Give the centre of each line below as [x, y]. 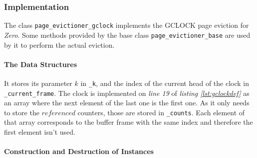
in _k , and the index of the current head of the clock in [165, 83]
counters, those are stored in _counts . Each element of [161, 112]
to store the [22, 112]
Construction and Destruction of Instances [79, 151]
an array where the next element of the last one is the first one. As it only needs [127, 103]
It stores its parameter [38, 83]
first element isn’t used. [40, 132]
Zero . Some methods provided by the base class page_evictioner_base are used [127, 35]
